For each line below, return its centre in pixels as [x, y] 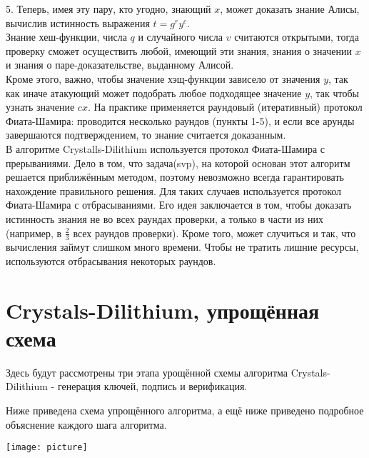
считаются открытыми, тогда [297, 37]
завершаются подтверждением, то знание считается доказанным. [146, 135]
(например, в [34, 233]
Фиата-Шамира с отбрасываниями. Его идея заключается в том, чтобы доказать [179, 205]
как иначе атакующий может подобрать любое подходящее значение [154, 93]
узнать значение [40, 107]
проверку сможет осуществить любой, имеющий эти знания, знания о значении [179, 50]
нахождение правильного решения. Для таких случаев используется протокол [174, 190]
